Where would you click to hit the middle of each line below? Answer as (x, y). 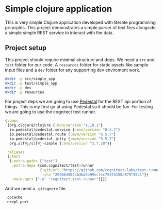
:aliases (16, 152)
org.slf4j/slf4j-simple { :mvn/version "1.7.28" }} (60, 143)
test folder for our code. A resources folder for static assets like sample (77, 64)
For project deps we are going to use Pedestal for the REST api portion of (78, 102)
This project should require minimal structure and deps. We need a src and (80, 60)
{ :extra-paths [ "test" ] (33, 161)
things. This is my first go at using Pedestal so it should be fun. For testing (79, 107)
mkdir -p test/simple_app (31, 83)
